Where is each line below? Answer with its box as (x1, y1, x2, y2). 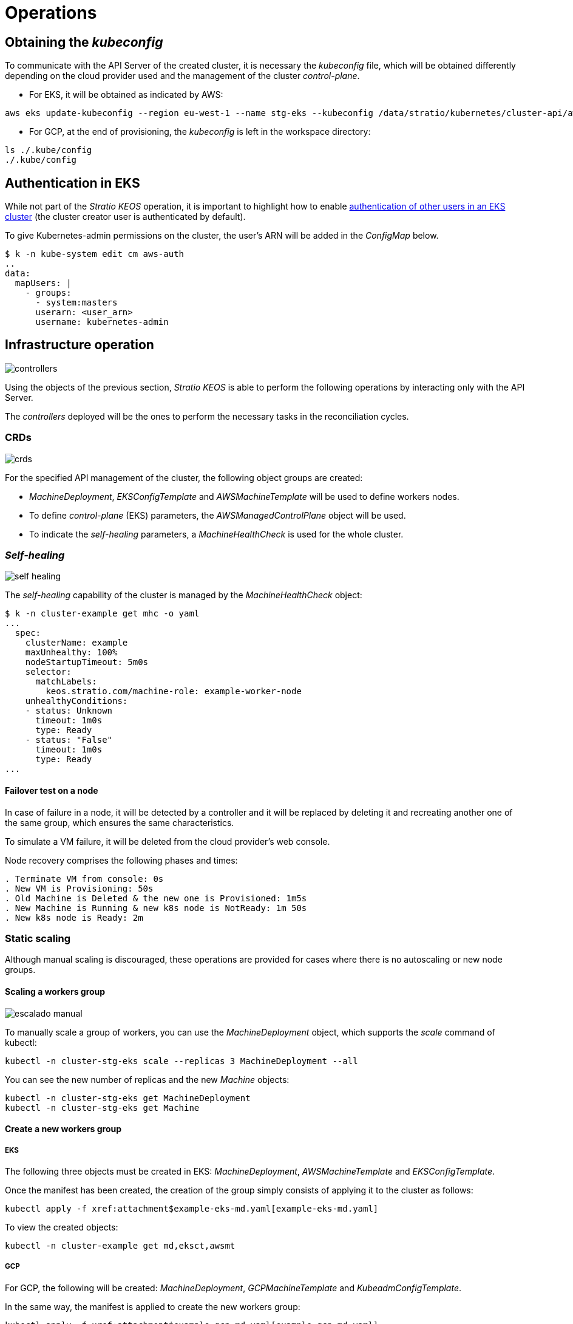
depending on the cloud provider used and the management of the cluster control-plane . (5, 70, 360, 81)
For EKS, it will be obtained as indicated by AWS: (29, 89, 223, 100)
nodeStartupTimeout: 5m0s (25, 657, 149, 667)
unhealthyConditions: (25, 696, 128, 706)
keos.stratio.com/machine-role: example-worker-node (46, 686, 302, 697)
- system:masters (35, 298, 118, 308)
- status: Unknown (25, 706, 113, 716)
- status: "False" (25, 735, 113, 745)
